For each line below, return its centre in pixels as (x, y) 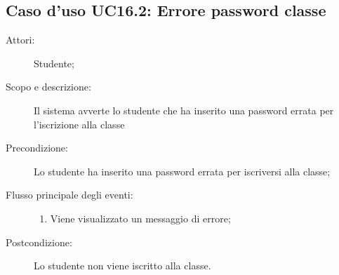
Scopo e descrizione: (48, 87)
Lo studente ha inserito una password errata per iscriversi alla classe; (182, 171)
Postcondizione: (39, 242)
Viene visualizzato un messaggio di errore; (140, 218)
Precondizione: (37, 148)
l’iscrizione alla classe (79, 124)
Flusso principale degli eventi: (69, 195)
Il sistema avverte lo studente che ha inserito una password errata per (184, 110)
